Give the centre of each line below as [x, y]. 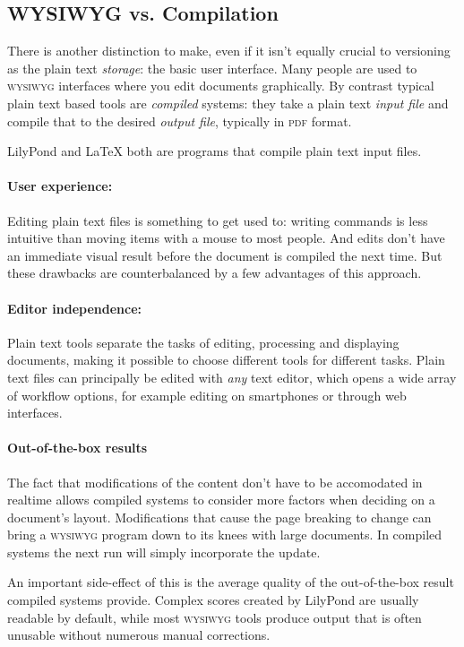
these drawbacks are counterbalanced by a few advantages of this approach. [215, 273]
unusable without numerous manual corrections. [139, 635]
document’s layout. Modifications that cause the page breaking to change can [219, 517]
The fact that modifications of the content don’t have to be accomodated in [215, 482]
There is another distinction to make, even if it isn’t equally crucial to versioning [229, 51]
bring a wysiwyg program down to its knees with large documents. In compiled [225, 535]
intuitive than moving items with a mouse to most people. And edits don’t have [226, 238]
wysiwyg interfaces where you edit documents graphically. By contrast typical [221, 86]
